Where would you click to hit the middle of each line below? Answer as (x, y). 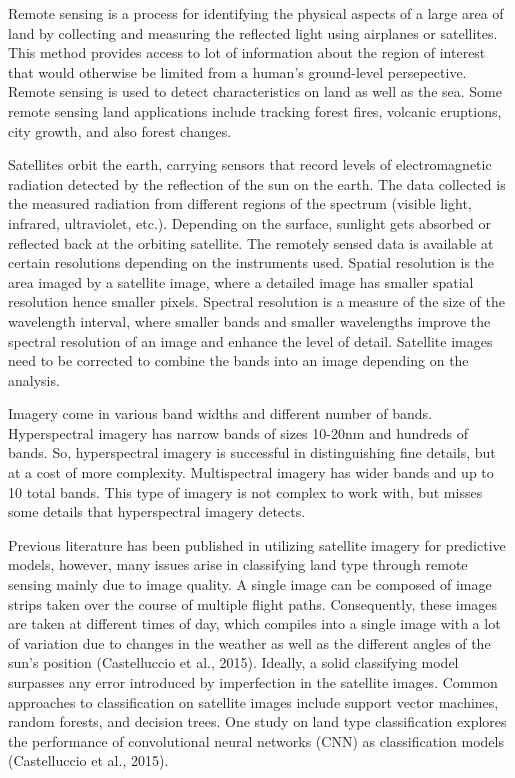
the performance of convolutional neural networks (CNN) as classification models (256, 740)
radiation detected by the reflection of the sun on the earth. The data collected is (257, 183)
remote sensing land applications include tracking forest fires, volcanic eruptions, (255, 110)
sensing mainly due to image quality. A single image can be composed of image (250, 584)
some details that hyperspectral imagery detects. (157, 511)
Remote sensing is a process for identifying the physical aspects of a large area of (256, 13)
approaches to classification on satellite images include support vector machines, (253, 701)
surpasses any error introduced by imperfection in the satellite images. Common (253, 682)
